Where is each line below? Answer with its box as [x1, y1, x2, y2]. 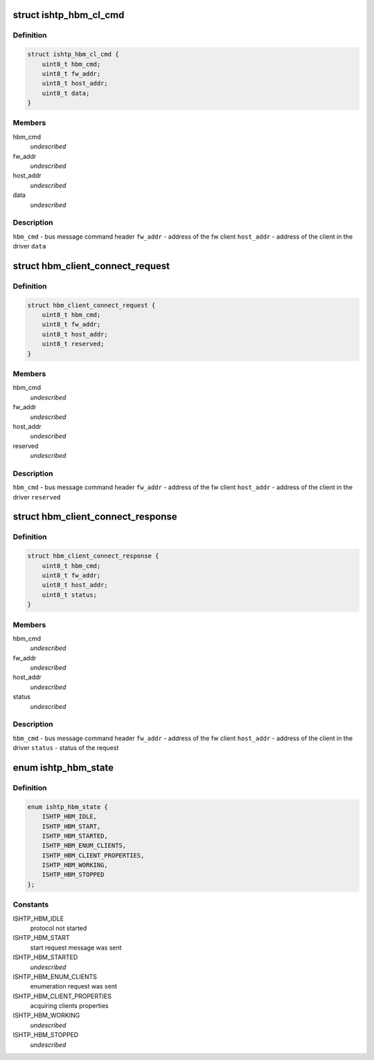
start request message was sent [30, 943, 122, 952]
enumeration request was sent [30, 982, 118, 991]
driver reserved [12, 493, 61, 501]
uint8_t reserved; [42, 340, 105, 348]
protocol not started [30, 923, 87, 932]
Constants [12, 900, 49, 909]
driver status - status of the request [12, 744, 119, 752]
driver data [12, 242, 46, 250]
